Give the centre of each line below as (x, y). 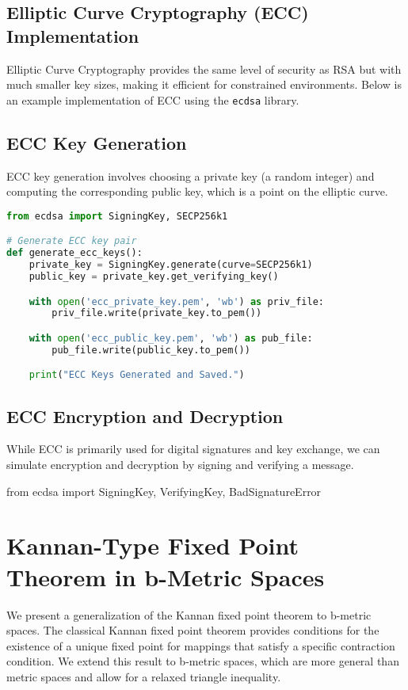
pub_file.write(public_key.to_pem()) (151, 350)
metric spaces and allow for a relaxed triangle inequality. (144, 676)
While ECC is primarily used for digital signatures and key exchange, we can (193, 449)
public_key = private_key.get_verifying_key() (154, 276)
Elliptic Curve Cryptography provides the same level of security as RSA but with (204, 69)
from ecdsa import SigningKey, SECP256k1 (117, 216)
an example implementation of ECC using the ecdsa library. (153, 99)
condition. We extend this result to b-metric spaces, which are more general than (203, 661)
